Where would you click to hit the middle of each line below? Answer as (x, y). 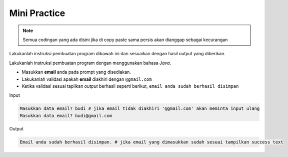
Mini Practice (37, 13)
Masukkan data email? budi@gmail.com (66, 116)
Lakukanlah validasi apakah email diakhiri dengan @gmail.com (87, 79)
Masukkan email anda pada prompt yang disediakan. (76, 72)
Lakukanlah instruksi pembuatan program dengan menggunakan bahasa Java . (90, 63)
